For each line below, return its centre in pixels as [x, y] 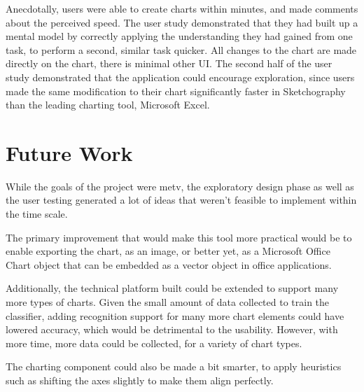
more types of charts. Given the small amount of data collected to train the [168, 302]
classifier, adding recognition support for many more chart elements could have [175, 315]
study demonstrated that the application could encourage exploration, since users [180, 77]
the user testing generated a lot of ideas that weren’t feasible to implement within [181, 200]
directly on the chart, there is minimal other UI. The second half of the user [169, 63]
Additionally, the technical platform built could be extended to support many [172, 288]
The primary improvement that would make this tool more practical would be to [179, 237]
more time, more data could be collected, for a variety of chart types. [154, 343]
